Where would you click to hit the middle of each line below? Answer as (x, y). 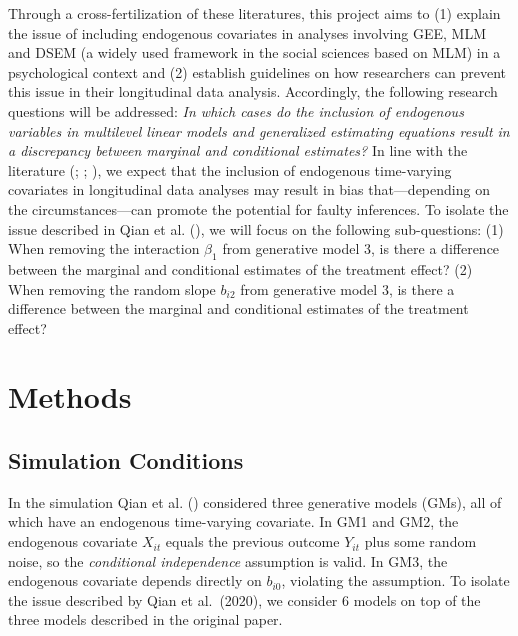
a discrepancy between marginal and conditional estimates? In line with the (238, 150)
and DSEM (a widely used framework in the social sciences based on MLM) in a (254, 52)
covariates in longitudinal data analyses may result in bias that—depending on (249, 189)
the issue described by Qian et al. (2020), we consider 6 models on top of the (244, 599)
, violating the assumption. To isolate (395, 580)
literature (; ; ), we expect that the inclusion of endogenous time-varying (230, 169)
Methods (70, 396)
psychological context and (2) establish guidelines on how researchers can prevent (257, 71)
